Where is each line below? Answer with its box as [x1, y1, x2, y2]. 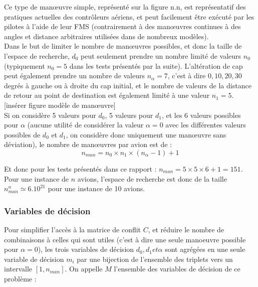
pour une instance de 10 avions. [48, 183, 145, 194]
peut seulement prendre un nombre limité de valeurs [81, 50, 241, 61]
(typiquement [4, 60, 45, 71]
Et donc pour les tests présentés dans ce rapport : [4, 163, 157, 174]
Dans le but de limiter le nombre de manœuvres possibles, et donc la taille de [4, 41, 242, 51]
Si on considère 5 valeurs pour [4, 109, 96, 120]
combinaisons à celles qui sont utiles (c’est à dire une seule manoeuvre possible [4, 234, 246, 244]
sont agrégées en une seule [165, 244, 245, 254]
